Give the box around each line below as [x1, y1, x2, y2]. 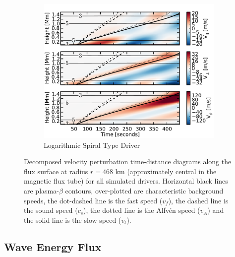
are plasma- [24, 186, 59, 196]
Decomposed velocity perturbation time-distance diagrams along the [24, 156, 232, 167]
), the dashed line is [168, 195, 229, 205]
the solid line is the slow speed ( [24, 214, 121, 225]
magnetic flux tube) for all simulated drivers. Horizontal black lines [24, 176, 228, 186]
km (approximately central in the [115, 166, 217, 176]
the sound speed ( [24, 205, 78, 215]
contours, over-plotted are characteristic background [65, 186, 224, 196]
